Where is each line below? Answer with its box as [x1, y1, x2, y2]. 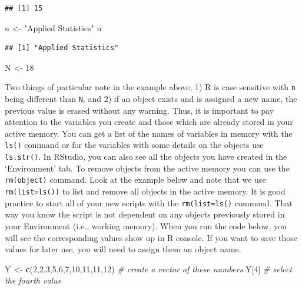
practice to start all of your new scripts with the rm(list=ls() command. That [5, 196, 293, 209]
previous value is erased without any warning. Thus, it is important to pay [5, 104, 274, 116]
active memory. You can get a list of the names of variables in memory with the [5, 127, 293, 139]
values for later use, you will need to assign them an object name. [5, 243, 241, 255]
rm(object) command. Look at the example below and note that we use [5, 173, 266, 186]
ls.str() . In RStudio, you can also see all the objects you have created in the [5, 150, 287, 163]
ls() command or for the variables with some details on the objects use [5, 139, 264, 151]
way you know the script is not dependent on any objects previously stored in [5, 208, 285, 220]
